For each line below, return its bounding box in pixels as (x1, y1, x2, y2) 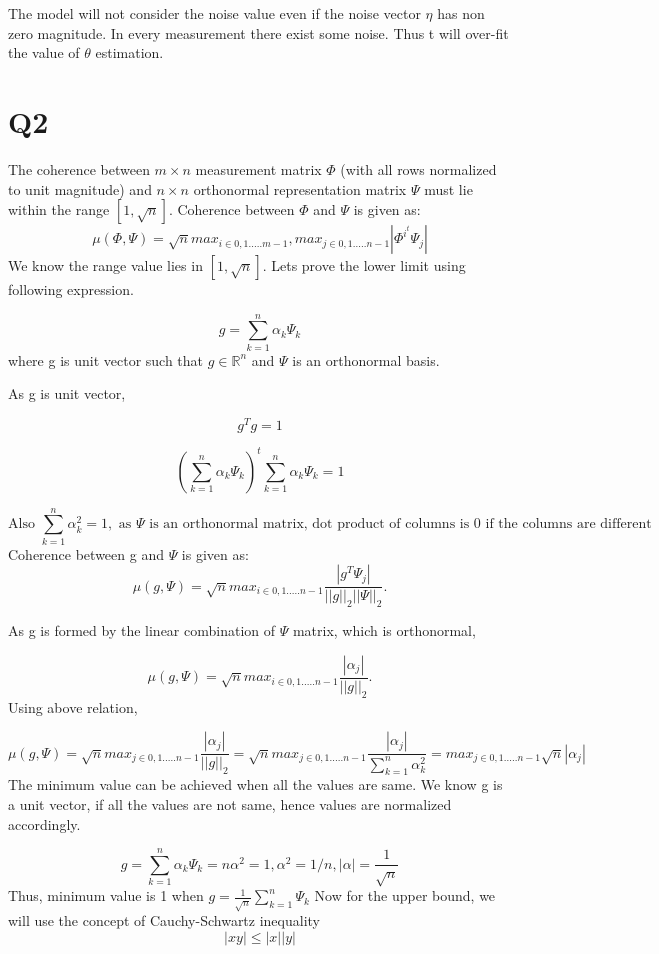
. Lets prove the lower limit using (262, 255, 466, 276)
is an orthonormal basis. (292, 349, 440, 370)
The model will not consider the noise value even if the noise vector (8, 3, 421, 23)
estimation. (95, 42, 164, 63)
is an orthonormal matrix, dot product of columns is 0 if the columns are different (149, 517, 652, 532)
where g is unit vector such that (8, 349, 204, 370)
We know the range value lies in (8, 255, 203, 276)
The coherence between (8, 158, 150, 179)
